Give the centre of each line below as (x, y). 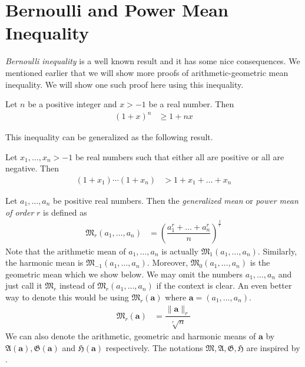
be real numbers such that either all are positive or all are (180, 156)
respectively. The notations (154, 347)
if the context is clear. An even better (224, 285)
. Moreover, (168, 262)
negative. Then (32, 168)
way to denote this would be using (67, 297)
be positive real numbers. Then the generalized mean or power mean (176, 201)
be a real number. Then (191, 104)
